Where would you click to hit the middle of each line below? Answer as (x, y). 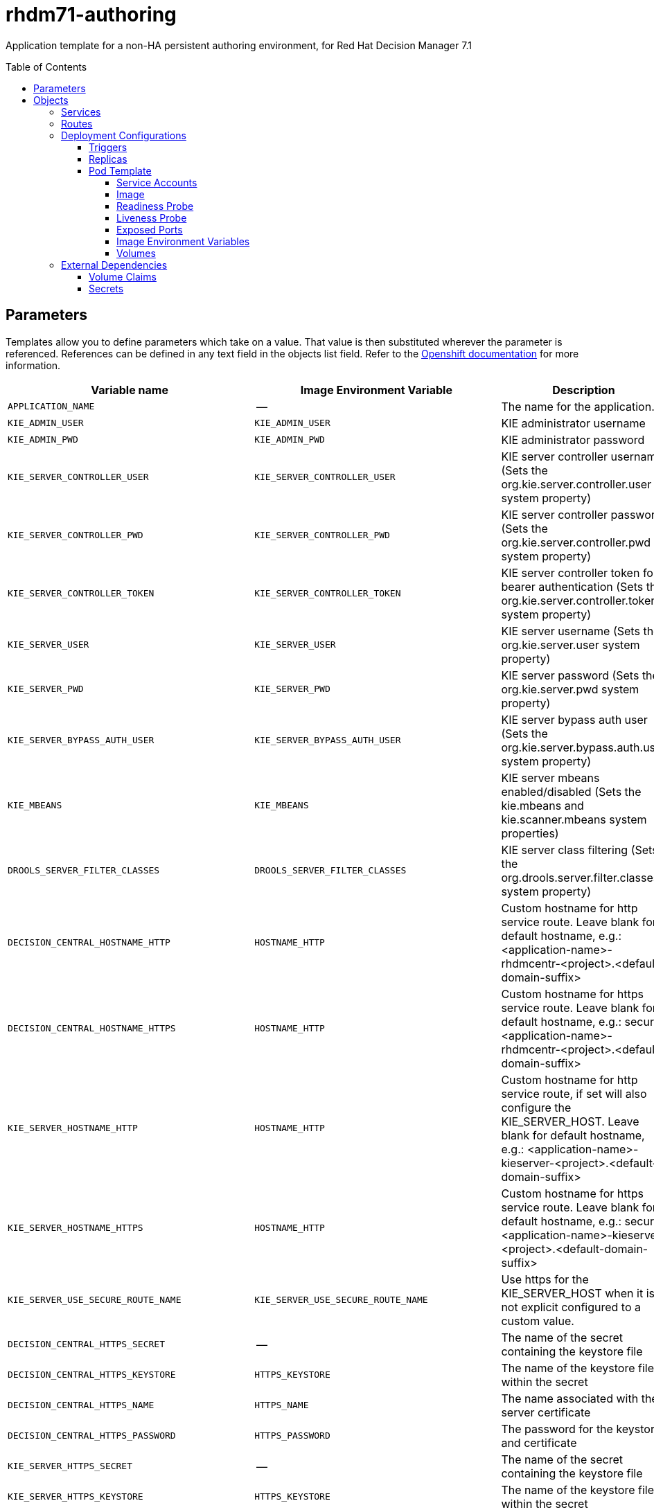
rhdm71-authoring (91, 15)
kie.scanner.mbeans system (574, 819)
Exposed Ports (150, 229)
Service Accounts (157, 182)
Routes (77, 123)
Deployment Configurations (124, 135)
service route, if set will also (574, 1093)
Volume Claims (123, 276)
